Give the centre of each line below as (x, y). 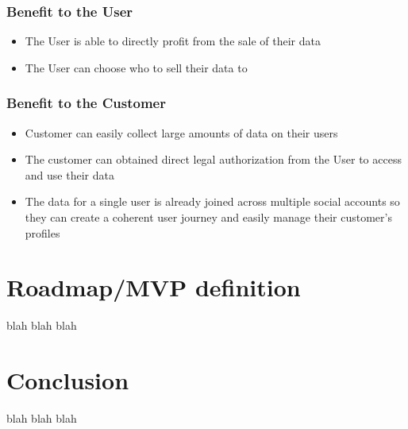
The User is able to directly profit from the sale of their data (173, 41)
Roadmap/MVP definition (154, 287)
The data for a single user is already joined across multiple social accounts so (212, 201)
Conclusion (68, 380)
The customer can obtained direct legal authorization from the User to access (213, 159)
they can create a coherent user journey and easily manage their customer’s (208, 217)
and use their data (69, 174)
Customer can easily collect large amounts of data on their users (181, 132)
